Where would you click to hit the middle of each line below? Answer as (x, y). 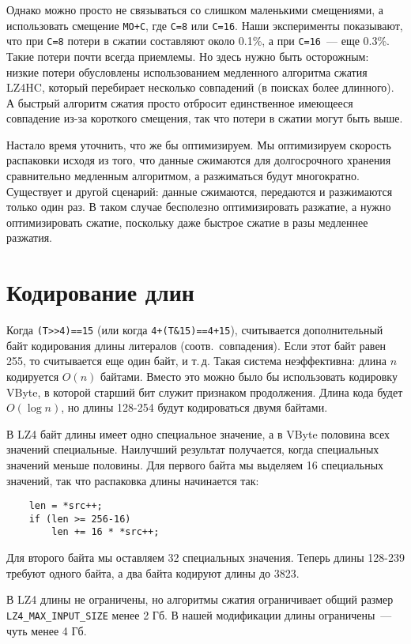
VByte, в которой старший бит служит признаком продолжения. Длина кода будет (205, 392)
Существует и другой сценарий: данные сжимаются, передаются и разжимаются (200, 191)
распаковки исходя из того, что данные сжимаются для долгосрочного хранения (199, 160)
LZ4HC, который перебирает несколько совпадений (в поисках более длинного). (200, 87)
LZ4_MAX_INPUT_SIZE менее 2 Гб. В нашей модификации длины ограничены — (199, 614)
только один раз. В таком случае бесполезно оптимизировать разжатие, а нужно (199, 207)
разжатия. (29, 237)
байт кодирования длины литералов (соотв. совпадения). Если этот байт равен (196, 345)
